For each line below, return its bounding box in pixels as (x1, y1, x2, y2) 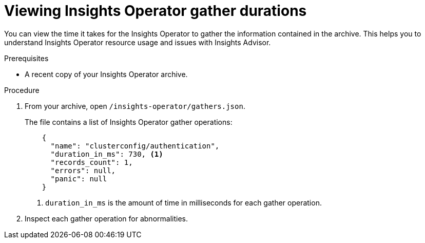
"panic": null (50, 174, 107, 183)
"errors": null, (50, 166, 116, 175)
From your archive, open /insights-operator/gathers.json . (25, 101, 245, 110)
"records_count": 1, (50, 158, 133, 166)
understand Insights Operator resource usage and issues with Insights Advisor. (4, 38, 271, 47)
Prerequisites (4, 53, 49, 63)
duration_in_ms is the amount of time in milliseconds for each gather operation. (45, 198, 322, 207)
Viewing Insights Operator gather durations (4, 2, 307, 20)
